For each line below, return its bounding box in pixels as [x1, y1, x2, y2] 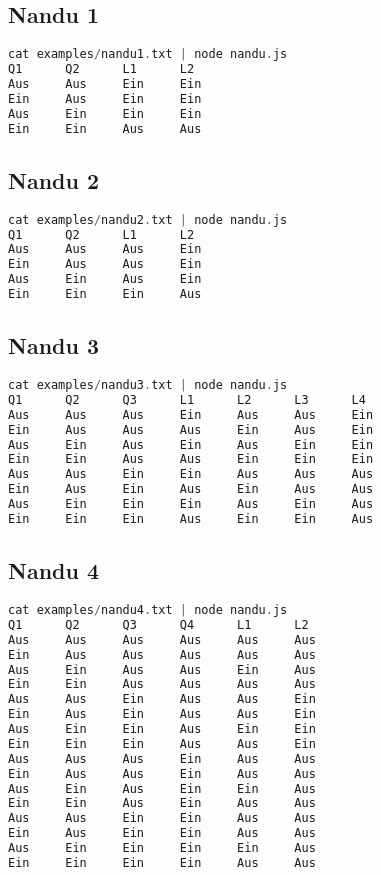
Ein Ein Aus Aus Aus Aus [8, 677, 316, 692]
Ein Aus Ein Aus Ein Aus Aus [8, 482, 374, 497]
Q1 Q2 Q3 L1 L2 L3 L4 [8, 392, 366, 407]
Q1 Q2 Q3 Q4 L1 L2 [8, 617, 309, 632]
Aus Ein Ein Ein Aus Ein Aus [8, 497, 374, 512]
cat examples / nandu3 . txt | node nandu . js [8, 378, 288, 393]
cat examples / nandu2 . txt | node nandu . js [8, 212, 288, 227]
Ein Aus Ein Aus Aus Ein [8, 707, 316, 722]
